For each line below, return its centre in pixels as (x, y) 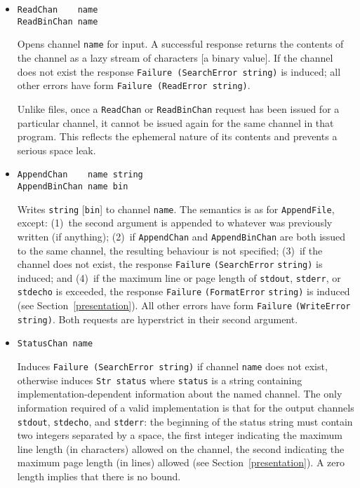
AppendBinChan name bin (73, 186)
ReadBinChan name (58, 21)
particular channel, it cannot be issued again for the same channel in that (175, 122)
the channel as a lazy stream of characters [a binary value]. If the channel (175, 57)
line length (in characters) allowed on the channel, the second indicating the (181, 448)
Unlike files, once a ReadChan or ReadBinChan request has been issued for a (178, 108)
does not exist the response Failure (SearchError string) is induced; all (179, 71)
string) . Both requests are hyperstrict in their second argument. (158, 319)
